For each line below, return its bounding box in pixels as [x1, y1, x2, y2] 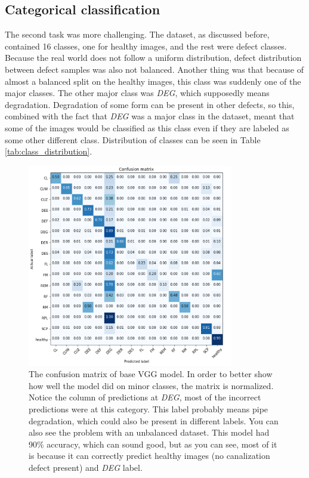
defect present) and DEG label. [29, 461, 143, 474]
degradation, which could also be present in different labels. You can [29, 414, 279, 427]
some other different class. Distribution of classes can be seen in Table [5, 133, 261, 146]
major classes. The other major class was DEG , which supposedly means [5, 87, 270, 99]
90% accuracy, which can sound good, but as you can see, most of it [29, 437, 277, 450]
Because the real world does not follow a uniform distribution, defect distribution [5, 51, 302, 64]
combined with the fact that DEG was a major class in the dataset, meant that [5, 110, 295, 122]
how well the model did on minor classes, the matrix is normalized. [29, 379, 274, 391]
